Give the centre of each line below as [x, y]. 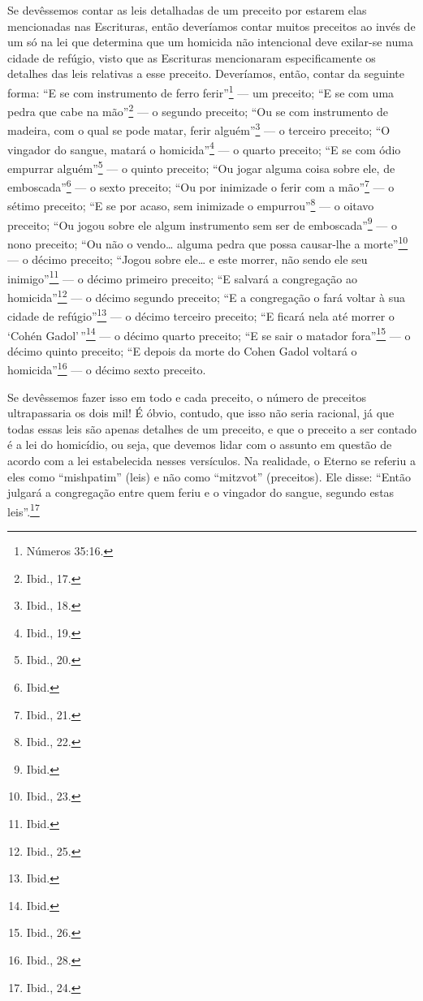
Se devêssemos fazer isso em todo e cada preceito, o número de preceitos [187, 397]
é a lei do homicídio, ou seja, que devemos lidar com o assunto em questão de [200, 444]
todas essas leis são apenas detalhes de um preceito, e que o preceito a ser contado [212, 428]
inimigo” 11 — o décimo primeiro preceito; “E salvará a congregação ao [182, 277]
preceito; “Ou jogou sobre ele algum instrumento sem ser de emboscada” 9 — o [202, 223]
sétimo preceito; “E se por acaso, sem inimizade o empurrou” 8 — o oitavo [191, 205]
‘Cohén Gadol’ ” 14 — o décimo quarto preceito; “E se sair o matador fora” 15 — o [209, 334]
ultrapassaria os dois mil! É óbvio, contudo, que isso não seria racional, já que [201, 413]
